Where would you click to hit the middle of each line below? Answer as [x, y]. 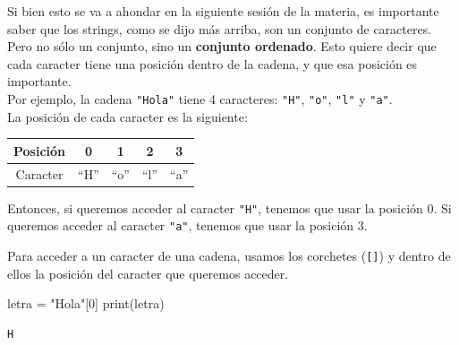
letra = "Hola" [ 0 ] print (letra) [86, 303]
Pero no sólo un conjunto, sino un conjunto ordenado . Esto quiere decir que [222, 46]
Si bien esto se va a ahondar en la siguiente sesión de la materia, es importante [223, 11]
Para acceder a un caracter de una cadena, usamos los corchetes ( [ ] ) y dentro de [229, 255]
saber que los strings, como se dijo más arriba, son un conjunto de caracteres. [220, 28]
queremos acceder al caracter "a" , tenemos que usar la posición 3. [187, 225]
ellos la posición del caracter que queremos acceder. [148, 273]
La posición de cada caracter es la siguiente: [127, 116]
